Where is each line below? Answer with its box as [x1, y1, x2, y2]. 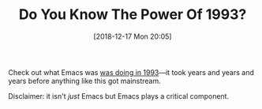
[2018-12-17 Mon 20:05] [93, 32, 172, 41]
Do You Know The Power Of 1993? [18, 6, 247, 24]
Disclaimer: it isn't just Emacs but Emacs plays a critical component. [8, 91, 230, 100]
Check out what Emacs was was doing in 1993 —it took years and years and [8, 67, 255, 77]
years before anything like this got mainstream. [8, 76, 162, 85]
